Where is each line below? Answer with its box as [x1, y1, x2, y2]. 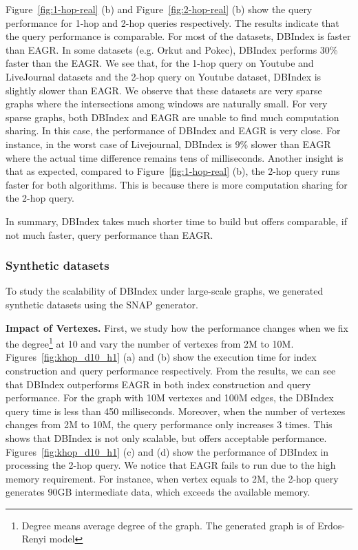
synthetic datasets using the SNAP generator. [6, 297, 198, 311]
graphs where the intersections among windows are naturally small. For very [6, 96, 328, 111]
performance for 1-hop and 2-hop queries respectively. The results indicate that [6, 15, 339, 30]
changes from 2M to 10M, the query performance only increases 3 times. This [6, 417, 333, 432]
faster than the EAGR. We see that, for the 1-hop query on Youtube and [6, 56, 314, 70]
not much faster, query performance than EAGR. [6, 227, 213, 242]
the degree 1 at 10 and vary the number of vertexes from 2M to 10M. [6, 335, 294, 350]
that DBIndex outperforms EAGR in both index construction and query [6, 377, 311, 391]
